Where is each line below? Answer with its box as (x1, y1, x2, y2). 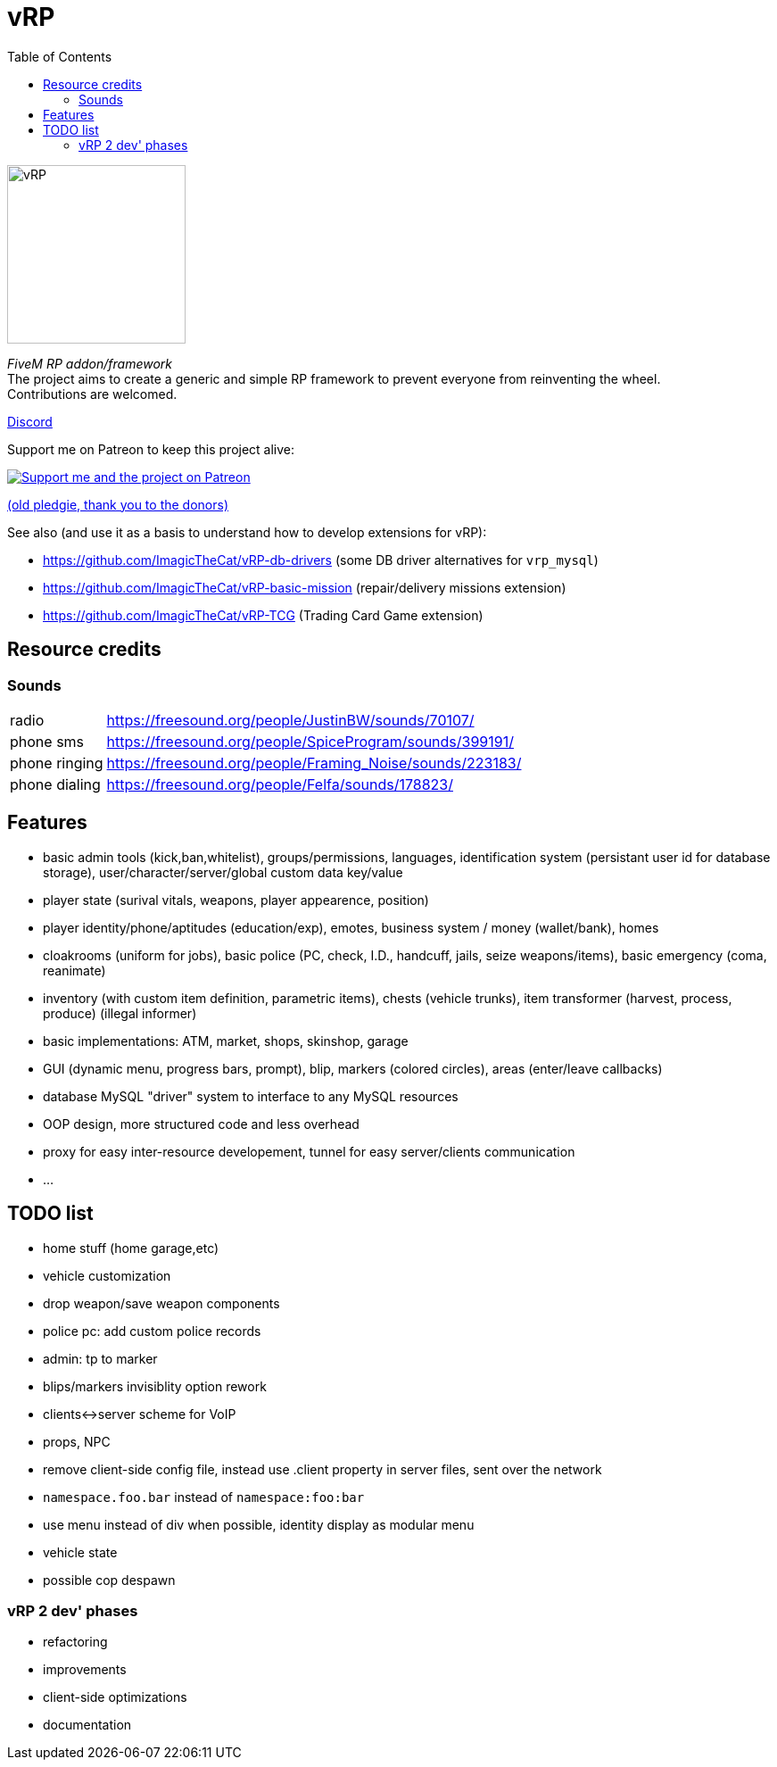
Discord (7, 413, 53, 429)
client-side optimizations (43, 1689, 187, 1705)
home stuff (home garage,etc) (43, 1240, 219, 1256)
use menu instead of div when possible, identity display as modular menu (43, 1516, 475, 1532)
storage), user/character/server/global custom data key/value (43, 864, 403, 880)
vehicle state (43, 1544, 118, 1560)
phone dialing (10, 775, 101, 793)
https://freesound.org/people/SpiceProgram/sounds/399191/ (106, 732, 514, 751)
